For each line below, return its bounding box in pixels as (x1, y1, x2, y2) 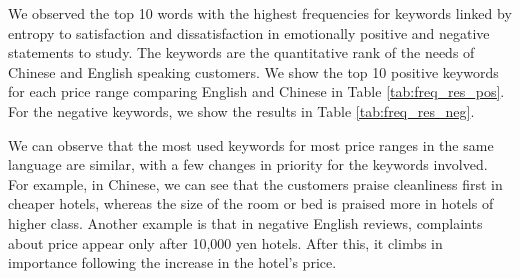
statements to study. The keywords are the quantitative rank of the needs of (8, 42, 475, 63)
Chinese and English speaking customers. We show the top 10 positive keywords (8, 61, 499, 82)
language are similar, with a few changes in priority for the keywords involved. (8, 154, 488, 175)
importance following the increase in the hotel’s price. (8, 252, 337, 273)
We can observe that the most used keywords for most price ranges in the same (8, 134, 494, 155)
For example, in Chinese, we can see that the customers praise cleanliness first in (8, 173, 503, 194)
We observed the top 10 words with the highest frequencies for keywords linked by (8, 3, 512, 23)
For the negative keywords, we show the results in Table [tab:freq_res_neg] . (8, 100, 475, 121)
